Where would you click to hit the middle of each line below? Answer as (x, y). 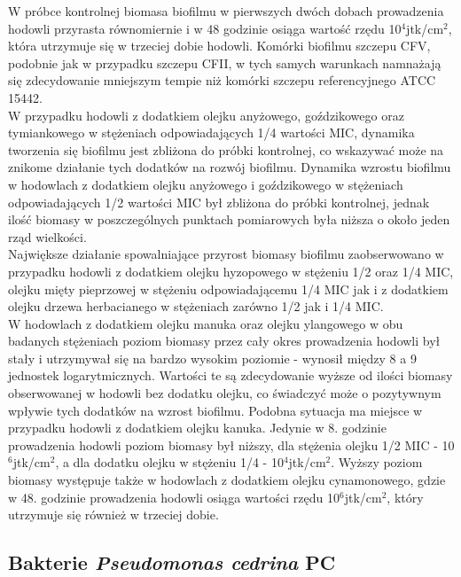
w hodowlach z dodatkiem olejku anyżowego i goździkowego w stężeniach (206, 184)
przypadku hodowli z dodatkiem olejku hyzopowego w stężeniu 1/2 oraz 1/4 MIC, (231, 271)
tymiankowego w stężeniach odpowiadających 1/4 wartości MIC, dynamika (211, 133)
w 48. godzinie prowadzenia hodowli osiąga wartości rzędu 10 (174, 497)
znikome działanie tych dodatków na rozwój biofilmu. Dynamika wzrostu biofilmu (230, 167)
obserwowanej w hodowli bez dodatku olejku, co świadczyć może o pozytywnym (225, 393)
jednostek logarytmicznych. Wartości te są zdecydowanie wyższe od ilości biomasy (230, 375)
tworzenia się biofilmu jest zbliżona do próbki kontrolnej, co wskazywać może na (226, 149)
